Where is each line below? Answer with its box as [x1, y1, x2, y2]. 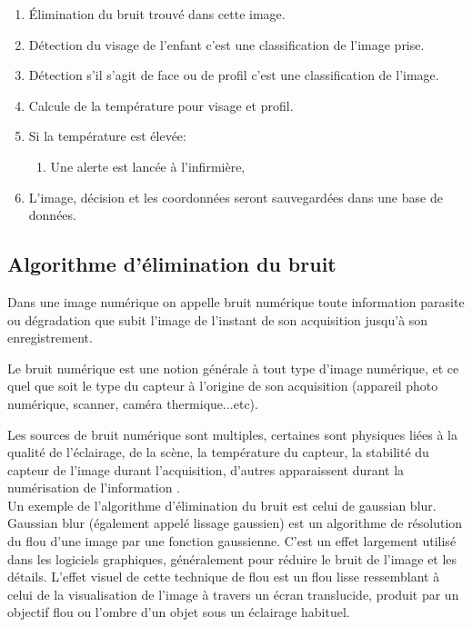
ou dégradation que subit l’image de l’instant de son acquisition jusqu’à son [7, 310, 428, 329]
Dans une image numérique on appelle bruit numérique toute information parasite [7, 292, 465, 311]
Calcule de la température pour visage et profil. [28, 95, 294, 114]
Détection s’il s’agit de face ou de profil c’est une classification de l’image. [28, 65, 439, 85]
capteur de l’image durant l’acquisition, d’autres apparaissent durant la [7, 460, 405, 479]
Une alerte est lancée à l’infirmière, [50, 156, 246, 175]
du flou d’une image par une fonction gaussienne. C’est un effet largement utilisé [7, 532, 457, 551]
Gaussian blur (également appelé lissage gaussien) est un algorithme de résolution [7, 513, 463, 532]
